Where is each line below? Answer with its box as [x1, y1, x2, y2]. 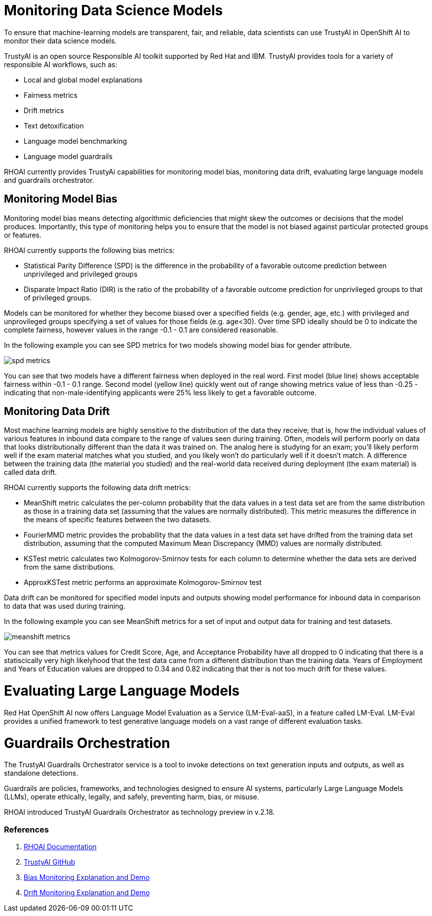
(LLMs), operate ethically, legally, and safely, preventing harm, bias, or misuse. [4, 792, 259, 801]
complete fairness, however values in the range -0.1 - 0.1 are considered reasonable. [4, 325, 278, 334]
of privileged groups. [24, 293, 92, 302]
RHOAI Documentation [24, 842, 97, 851]
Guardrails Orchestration [4, 734, 170, 751]
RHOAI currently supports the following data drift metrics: [4, 483, 191, 492]
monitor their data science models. [4, 36, 117, 45]
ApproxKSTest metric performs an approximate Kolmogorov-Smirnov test [24, 578, 262, 587]
